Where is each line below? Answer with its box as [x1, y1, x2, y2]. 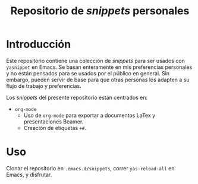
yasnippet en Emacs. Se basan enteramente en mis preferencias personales [6, 64, 193, 71]
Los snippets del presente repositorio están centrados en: [6, 94, 147, 101]
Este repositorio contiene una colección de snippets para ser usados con [6, 57, 186, 64]
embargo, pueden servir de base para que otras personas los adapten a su [6, 76, 190, 83]
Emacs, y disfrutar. [6, 171, 52, 178]
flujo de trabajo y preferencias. [6, 82, 81, 90]
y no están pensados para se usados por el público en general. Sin [6, 69, 170, 77]
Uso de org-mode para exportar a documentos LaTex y [23, 112, 156, 119]
